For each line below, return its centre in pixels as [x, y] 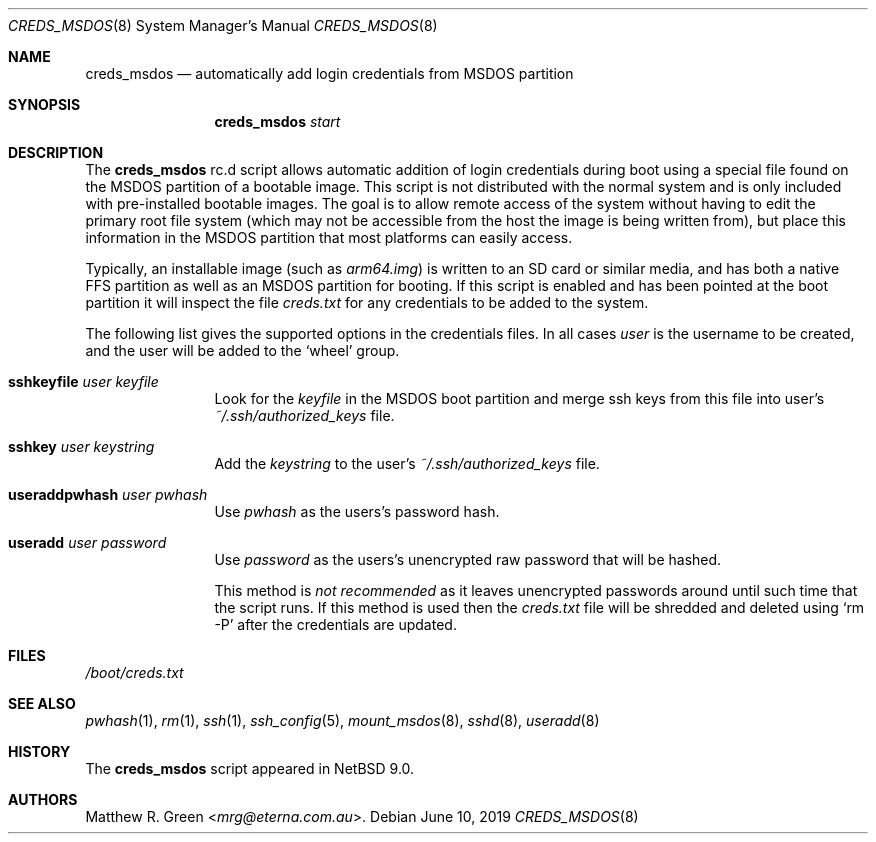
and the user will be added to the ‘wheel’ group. [242, 350]
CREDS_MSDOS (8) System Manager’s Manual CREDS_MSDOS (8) [223, 25]
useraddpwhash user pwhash [108, 494]
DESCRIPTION [56, 152]
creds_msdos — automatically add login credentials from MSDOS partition [329, 73]
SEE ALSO [42, 703]
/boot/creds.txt [134, 672]
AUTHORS [43, 799]
